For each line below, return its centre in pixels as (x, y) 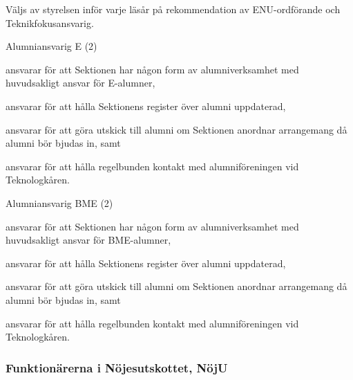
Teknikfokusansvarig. (50, 22)
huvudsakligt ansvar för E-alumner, (80, 83)
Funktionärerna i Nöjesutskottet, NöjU (117, 367)
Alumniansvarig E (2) (51, 46)
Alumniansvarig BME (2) (59, 202)
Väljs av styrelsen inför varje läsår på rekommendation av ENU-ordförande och (173, 9)
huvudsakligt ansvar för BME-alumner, (88, 240)
